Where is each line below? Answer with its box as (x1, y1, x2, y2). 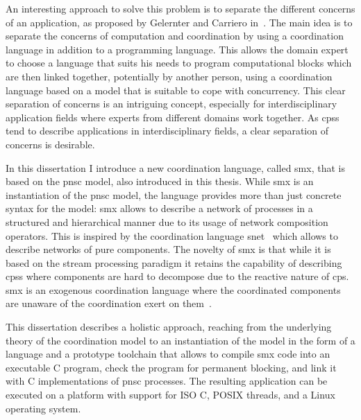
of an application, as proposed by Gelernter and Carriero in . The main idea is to (6, 15, 353, 29)
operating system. (6, 401, 81, 415)
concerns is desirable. (6, 137, 95, 151)
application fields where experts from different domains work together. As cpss (6, 110, 339, 124)
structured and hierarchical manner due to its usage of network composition (6, 214, 328, 229)
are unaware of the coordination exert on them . (6, 296, 212, 310)
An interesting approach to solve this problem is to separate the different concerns (6, 1, 355, 15)
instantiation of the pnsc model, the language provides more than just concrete (6, 187, 342, 202)
